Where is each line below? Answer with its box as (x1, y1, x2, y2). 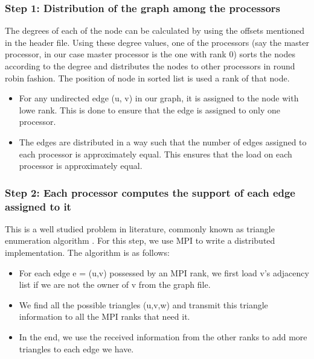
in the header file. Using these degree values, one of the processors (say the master (5, 36, 309, 48)
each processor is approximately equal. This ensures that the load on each (19, 147, 292, 160)
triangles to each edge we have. (19, 342, 134, 355)
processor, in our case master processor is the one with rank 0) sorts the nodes (5, 48, 295, 60)
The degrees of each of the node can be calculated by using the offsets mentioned (5, 24, 305, 37)
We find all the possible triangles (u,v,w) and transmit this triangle (19, 298, 268, 311)
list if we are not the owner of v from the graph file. (19, 278, 211, 291)
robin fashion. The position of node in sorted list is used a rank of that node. (5, 71, 290, 84)
